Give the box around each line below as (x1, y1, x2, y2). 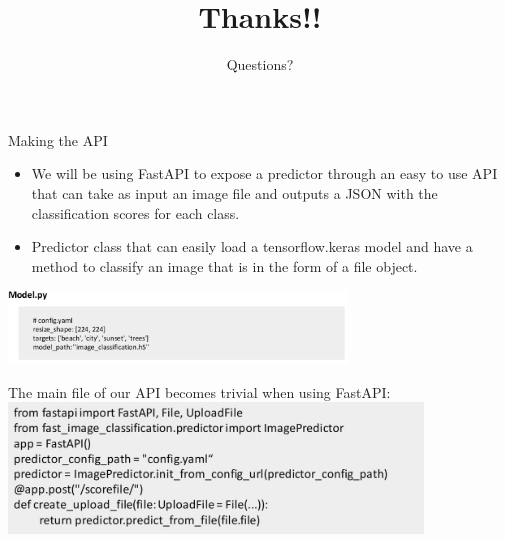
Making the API (8, 129, 108, 150)
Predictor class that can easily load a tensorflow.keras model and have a (31, 236, 473, 257)
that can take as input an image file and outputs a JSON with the (31, 182, 438, 203)
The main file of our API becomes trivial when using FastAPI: (8, 381, 391, 402)
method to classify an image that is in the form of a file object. (31, 255, 418, 276)
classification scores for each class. (31, 202, 240, 223)
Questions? (226, 54, 294, 75)
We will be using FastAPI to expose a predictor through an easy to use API (31, 163, 498, 184)
